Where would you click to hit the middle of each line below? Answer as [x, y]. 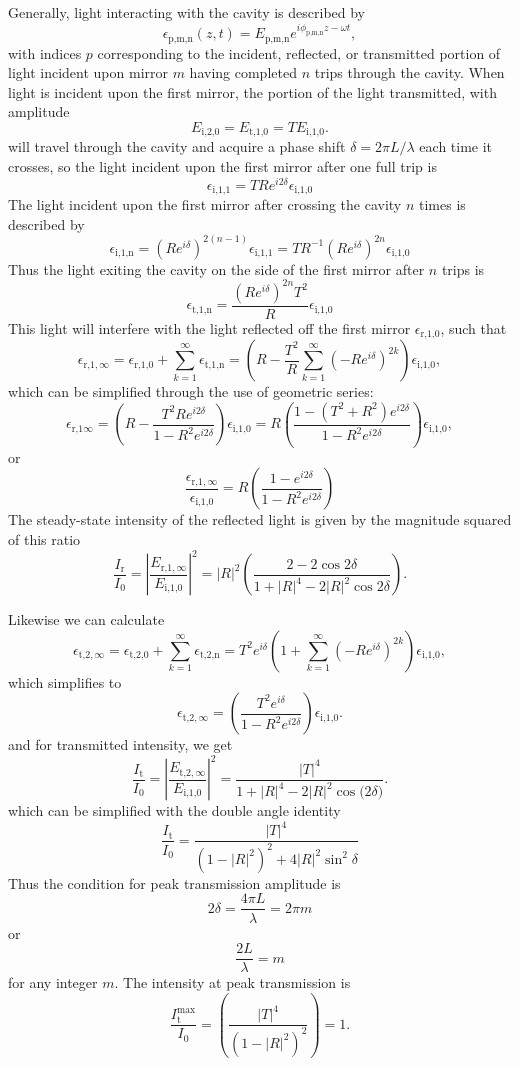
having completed [243, 72]
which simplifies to [65, 681]
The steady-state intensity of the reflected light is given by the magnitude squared [260, 519]
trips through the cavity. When [409, 72]
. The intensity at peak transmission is [232, 982]
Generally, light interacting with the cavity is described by [186, 12]
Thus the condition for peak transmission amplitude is [174, 882]
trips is [463, 268]
